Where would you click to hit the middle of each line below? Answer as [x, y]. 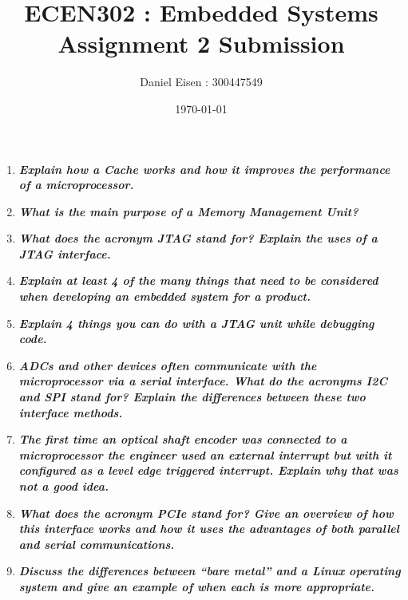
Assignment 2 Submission [201, 43]
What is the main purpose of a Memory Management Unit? [188, 211]
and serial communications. [97, 544]
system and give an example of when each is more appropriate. [197, 586]
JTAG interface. [65, 253]
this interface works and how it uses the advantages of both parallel [209, 529]
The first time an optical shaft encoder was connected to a [183, 439]
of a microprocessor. [76, 185]
